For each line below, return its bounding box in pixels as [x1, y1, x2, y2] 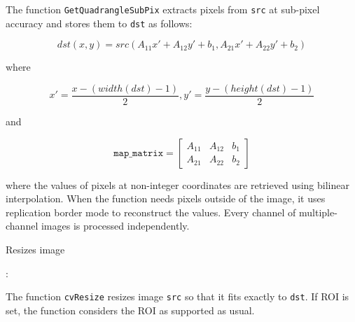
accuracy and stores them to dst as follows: [6, 15, 193, 30]
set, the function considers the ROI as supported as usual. [6, 302, 255, 317]
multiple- [299, 204, 337, 219]
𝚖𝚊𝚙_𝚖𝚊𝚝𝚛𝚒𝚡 [113, 148, 164, 158]
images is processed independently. [41, 218, 190, 233]
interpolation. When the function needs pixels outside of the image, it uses [6, 191, 326, 206]
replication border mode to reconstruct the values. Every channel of [6, 204, 296, 219]
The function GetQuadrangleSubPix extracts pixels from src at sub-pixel [6, 2, 320, 16]
